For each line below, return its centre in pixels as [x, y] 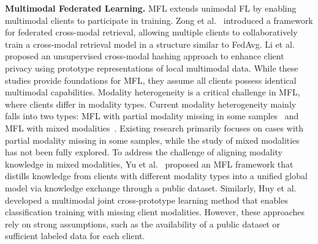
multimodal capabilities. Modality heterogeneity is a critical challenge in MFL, [153, 92]
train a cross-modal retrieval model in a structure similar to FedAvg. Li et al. [150, 44]
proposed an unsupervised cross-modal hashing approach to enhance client [145, 56]
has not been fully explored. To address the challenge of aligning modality [144, 152]
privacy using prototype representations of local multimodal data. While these [152, 68]
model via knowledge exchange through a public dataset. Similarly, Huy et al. [151, 187]
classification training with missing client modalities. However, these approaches [155, 212]
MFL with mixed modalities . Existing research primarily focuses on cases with [154, 128]
